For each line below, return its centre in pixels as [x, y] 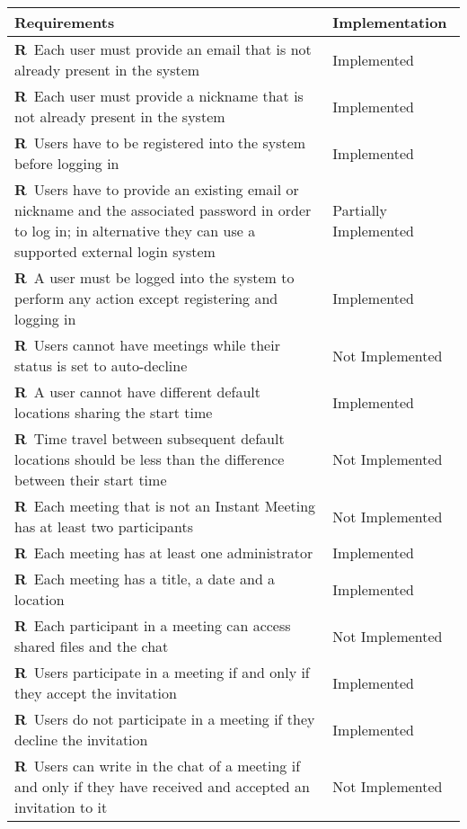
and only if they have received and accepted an [162, 786]
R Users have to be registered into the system [160, 143]
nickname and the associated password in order [163, 210]
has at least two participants [104, 526]
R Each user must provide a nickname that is [159, 96]
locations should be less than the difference [150, 459]
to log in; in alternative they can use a [135, 231]
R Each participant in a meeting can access [153, 625]
